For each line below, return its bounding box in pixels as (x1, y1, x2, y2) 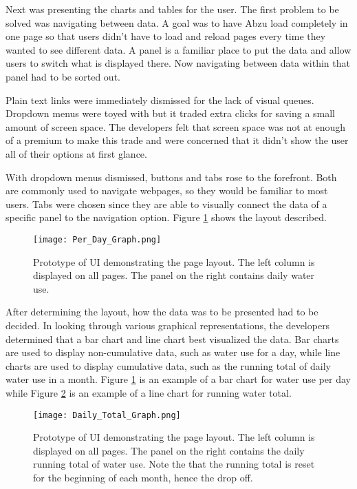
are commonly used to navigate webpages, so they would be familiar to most (6, 183, 328, 198)
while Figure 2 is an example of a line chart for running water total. (6, 385, 292, 399)
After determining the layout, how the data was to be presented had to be (6, 304, 318, 319)
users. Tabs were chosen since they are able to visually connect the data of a (6, 196, 327, 211)
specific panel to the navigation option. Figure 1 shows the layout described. (6, 210, 327, 225)
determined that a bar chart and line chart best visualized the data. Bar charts (6, 331, 339, 346)
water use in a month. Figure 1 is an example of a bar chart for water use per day (6, 372, 351, 386)
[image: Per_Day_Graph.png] (33, 234, 162, 244)
